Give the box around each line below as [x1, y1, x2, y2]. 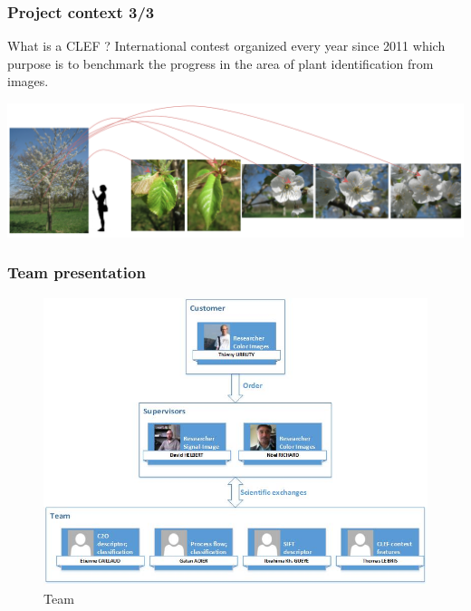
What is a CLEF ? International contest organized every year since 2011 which [7, 36, 446, 55]
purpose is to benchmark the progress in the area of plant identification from [7, 53, 434, 73]
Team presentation [7, 261, 146, 284]
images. [7, 72, 49, 91]
